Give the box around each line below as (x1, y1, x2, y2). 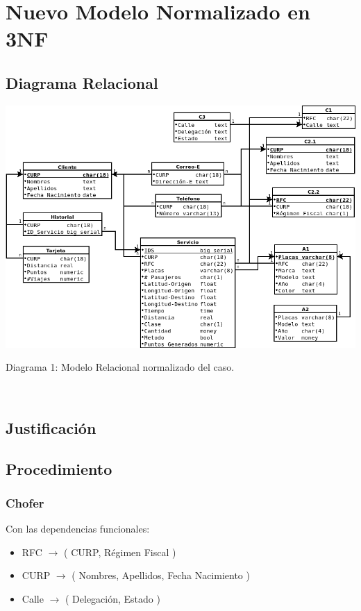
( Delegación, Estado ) (65, 591, 160, 605)
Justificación (6, 417, 96, 438)
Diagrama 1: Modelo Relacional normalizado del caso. (6, 360, 235, 374)
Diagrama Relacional (6, 72, 158, 93)
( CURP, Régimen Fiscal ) (64, 544, 176, 559)
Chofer (6, 494, 44, 511)
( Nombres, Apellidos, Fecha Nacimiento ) (72, 568, 250, 583)
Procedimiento (6, 458, 112, 479)
